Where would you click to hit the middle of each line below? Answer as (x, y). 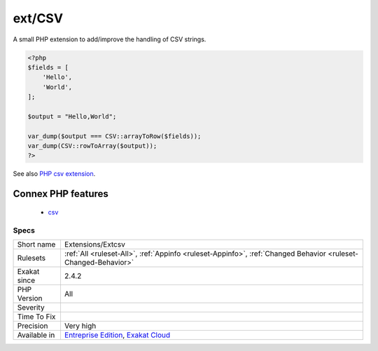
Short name (36, 244)
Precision (33, 326)
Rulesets (31, 258)
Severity (31, 307)
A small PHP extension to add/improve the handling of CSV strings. (110, 39)
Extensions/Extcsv (94, 244)
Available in (36, 335)
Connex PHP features (61, 194)
